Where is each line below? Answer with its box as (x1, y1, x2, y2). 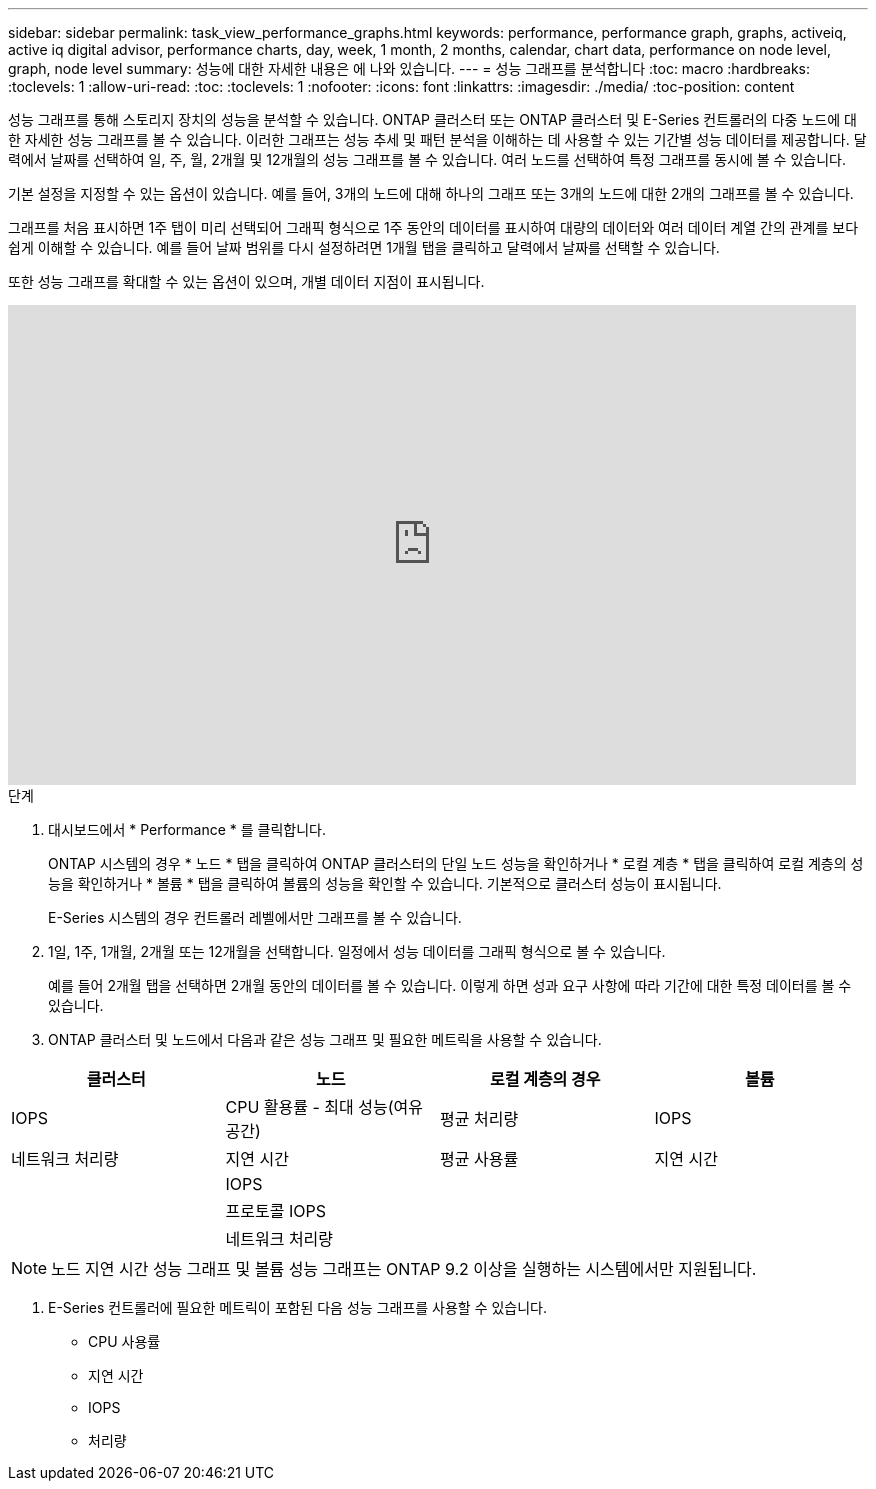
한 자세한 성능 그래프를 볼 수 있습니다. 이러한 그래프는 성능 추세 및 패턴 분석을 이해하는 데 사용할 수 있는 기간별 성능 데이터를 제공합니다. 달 (8, 131, 867, 148)
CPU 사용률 (88, 1333, 161, 1350)
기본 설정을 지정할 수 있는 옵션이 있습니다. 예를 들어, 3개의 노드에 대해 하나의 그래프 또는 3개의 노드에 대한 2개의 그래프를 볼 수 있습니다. (8, 185, 854, 202)
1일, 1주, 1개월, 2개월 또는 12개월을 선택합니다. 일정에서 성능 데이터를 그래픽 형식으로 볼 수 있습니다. (48, 943, 666, 960)
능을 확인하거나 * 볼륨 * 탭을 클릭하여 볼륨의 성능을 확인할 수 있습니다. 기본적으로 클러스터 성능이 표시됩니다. (48, 875, 722, 892)
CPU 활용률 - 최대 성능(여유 (225, 1097, 423, 1117)
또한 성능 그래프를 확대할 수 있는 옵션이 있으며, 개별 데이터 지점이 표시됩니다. (8, 273, 485, 290)
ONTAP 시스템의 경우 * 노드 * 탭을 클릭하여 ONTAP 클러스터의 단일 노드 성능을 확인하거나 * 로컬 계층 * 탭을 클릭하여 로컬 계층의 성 (48, 855, 864, 872)
